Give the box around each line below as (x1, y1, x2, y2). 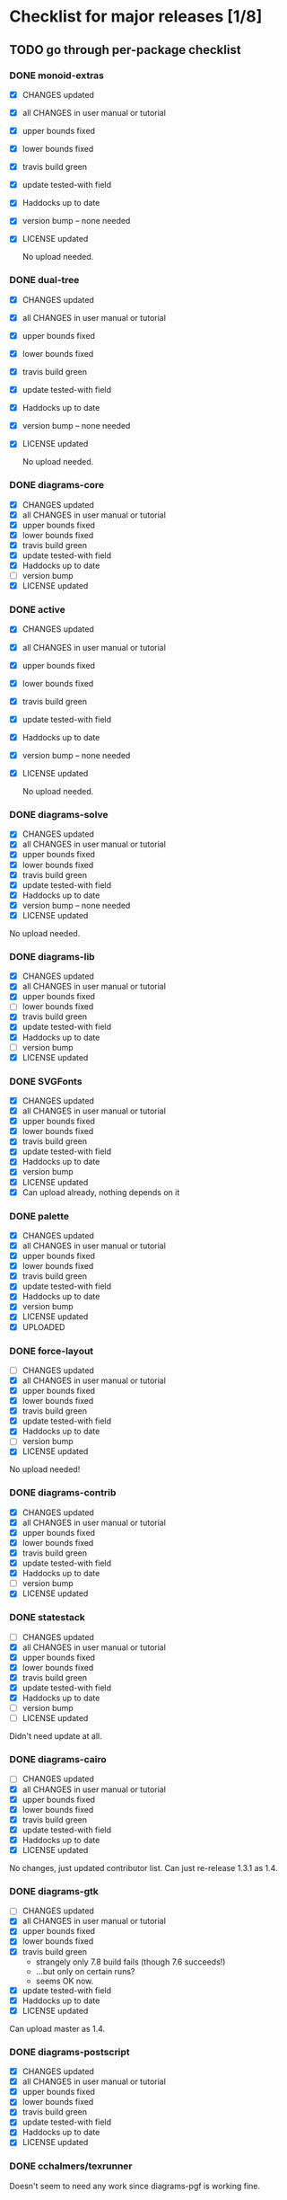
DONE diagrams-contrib (9, 1486, 117, 1499)
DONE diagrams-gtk (9, 1885, 99, 1897)
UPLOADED (22, 1321, 65, 1332)
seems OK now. (35, 1975, 94, 1986)
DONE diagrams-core (9, 479, 105, 492)
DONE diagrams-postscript (9, 2045, 130, 2058)
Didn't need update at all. (9, 1731, 103, 1742)
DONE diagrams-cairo (9, 1753, 107, 1766)
